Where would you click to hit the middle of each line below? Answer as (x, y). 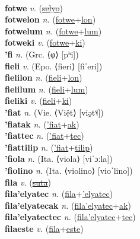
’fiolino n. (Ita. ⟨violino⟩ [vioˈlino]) (69, 170)
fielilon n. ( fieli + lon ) (44, 77)
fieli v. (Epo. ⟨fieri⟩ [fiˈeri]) (54, 66)
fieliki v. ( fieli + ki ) (39, 101)
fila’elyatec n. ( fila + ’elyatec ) (59, 194)
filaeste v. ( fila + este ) (44, 228)
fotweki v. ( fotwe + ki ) (45, 42)
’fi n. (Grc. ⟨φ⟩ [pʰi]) (42, 54)
